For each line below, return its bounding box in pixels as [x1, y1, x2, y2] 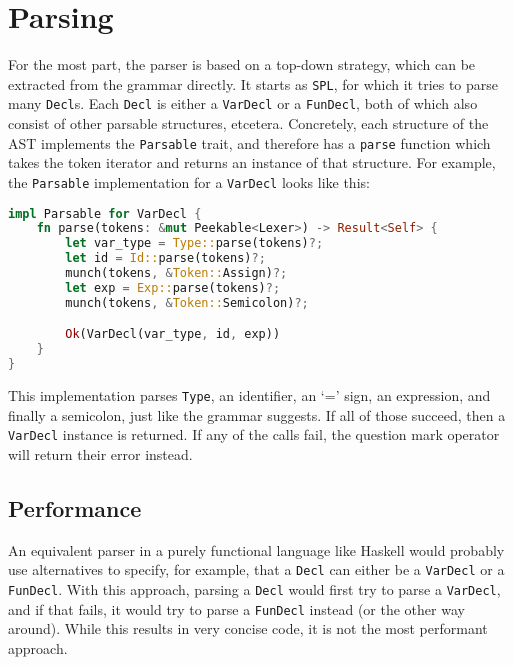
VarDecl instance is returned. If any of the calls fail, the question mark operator [8, 424, 500, 445]
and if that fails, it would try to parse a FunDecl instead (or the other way [8, 598, 465, 619]
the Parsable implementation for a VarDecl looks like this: [8, 171, 370, 192]
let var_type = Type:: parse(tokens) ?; [65, 236, 324, 251]
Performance [8, 492, 142, 523]
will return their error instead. [8, 443, 193, 464]
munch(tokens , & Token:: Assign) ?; [65, 266, 288, 281]
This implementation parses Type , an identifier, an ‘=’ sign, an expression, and [8, 384, 491, 405]
